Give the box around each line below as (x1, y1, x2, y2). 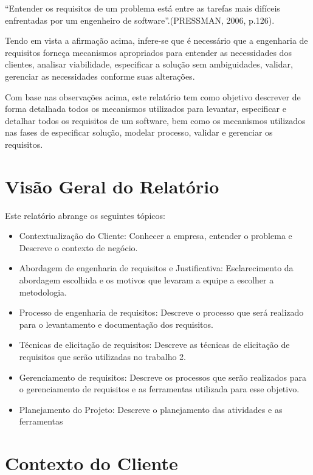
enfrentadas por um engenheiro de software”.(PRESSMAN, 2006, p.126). (5, 13, 275, 26)
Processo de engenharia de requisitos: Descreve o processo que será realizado (19, 306, 304, 319)
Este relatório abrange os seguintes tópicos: (5, 209, 165, 221)
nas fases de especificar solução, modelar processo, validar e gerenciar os (5, 126, 273, 139)
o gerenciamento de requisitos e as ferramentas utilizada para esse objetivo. (19, 383, 300, 395)
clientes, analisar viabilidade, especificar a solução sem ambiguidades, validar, (5, 58, 293, 71)
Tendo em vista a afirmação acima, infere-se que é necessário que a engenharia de (5, 34, 308, 47)
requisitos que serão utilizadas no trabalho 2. (19, 350, 187, 362)
